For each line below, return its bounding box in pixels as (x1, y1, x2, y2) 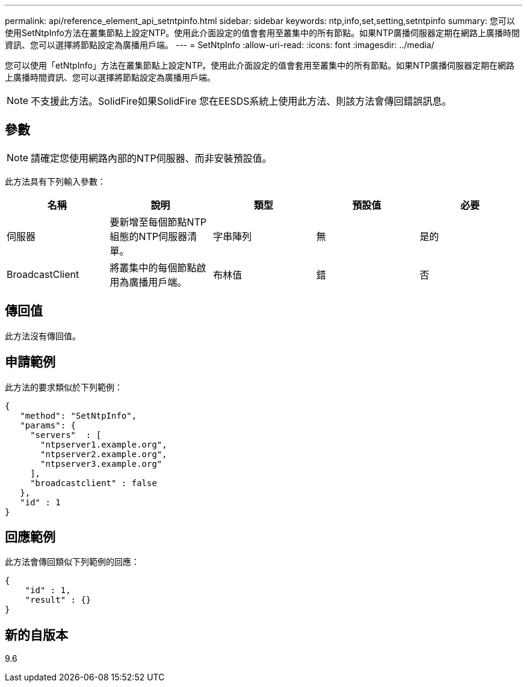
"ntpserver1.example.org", (40, 439, 167, 449)
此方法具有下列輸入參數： (5, 176, 106, 186)
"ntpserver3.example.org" (40, 458, 162, 469)
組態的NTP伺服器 (109, 230, 188, 242)
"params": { (20, 420, 76, 430)
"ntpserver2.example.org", (40, 449, 167, 459)
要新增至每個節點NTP (109, 215, 207, 228)
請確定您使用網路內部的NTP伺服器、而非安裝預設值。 (31, 152, 272, 164)
